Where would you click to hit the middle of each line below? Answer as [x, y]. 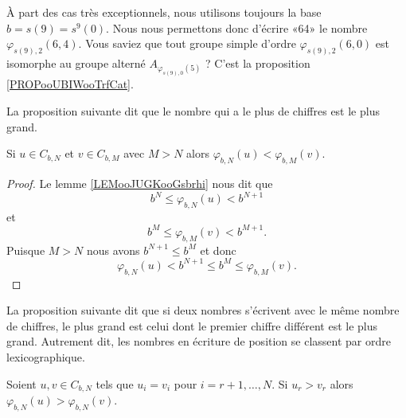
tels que [115, 383]
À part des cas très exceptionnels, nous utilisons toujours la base [164, 12]
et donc [218, 250]
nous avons [113, 250]
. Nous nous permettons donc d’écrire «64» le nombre [237, 27]
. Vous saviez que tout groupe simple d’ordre [187, 43]
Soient [21, 383]
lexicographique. [46, 357]
